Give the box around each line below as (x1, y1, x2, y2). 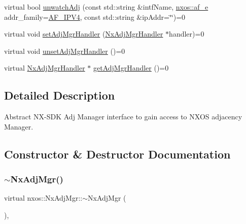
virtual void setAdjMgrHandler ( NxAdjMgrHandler (4, 28, 163, 39)
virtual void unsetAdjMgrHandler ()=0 (4, 45, 125, 56)
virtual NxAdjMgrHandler (4, 62, 85, 73)
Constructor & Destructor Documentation (4, 146, 231, 162)
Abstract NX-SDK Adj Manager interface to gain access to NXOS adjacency (4, 111, 242, 122)
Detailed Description (4, 87, 115, 103)
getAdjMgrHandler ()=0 (93, 62, 169, 73)
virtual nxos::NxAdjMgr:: (4, 193, 83, 203)
